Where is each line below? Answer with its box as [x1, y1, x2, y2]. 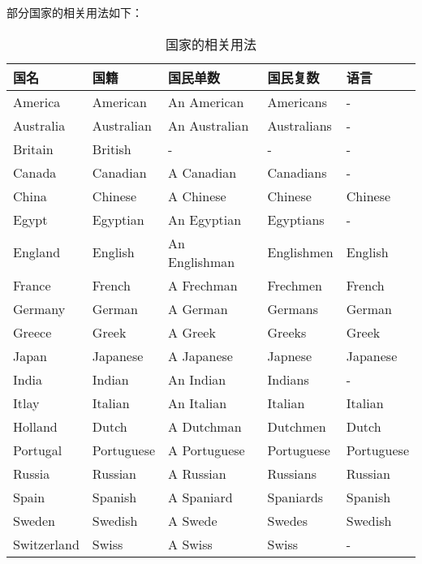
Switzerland [13, 534, 80, 553]
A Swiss [168, 534, 213, 553]
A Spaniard [168, 487, 233, 506]
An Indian [168, 369, 226, 389]
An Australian [168, 115, 249, 135]
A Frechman [168, 275, 238, 295]
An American [168, 92, 244, 111]
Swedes [267, 510, 308, 530]
